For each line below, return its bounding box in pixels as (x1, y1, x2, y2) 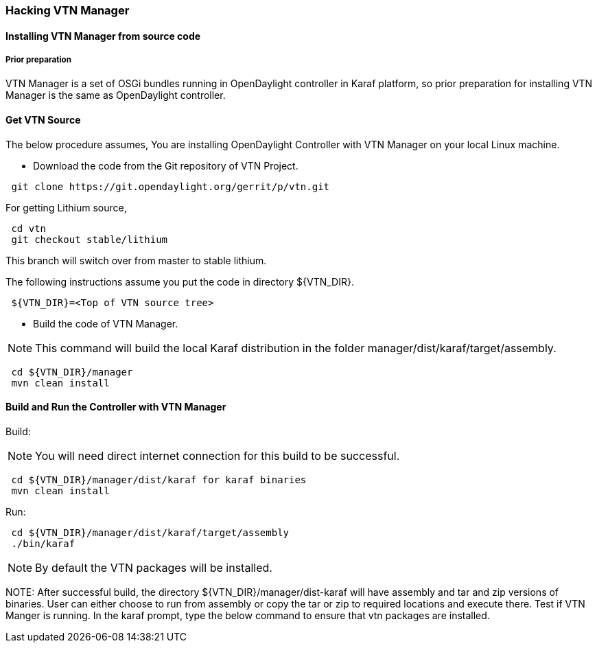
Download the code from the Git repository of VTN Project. (33, 159, 298, 172)
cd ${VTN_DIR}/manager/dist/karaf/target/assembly (11, 526, 290, 538)
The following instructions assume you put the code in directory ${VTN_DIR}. (5, 275, 354, 288)
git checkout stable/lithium (11, 233, 168, 245)
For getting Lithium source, (5, 201, 127, 213)
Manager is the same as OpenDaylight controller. (5, 89, 226, 102)
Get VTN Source (5, 114, 81, 126)
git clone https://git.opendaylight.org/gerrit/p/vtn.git (11, 181, 330, 192)
